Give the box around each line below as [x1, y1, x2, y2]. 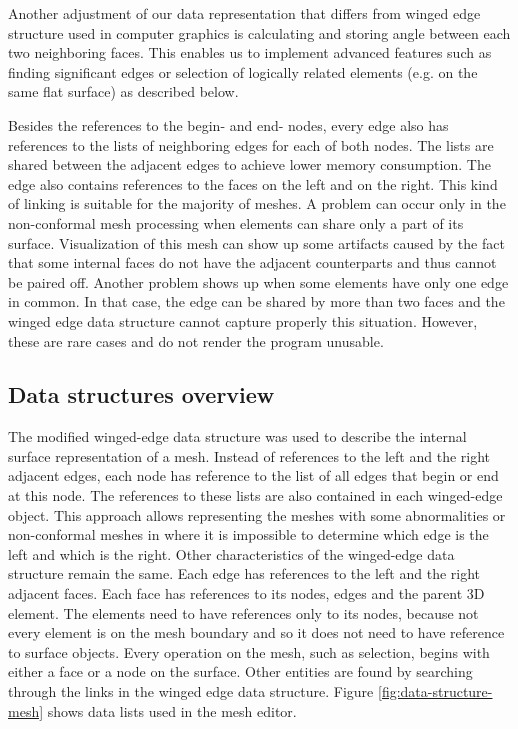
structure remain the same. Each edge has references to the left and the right [8, 563, 481, 584]
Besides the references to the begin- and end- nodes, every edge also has [8, 114, 449, 135]
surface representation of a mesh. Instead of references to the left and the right [8, 445, 491, 466]
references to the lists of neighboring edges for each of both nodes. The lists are [8, 134, 494, 155]
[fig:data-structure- [377, 681, 493, 702]
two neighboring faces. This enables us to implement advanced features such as [8, 42, 492, 63]
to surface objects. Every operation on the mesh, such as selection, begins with [8, 641, 490, 662]
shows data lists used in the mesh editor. [47, 700, 297, 721]
